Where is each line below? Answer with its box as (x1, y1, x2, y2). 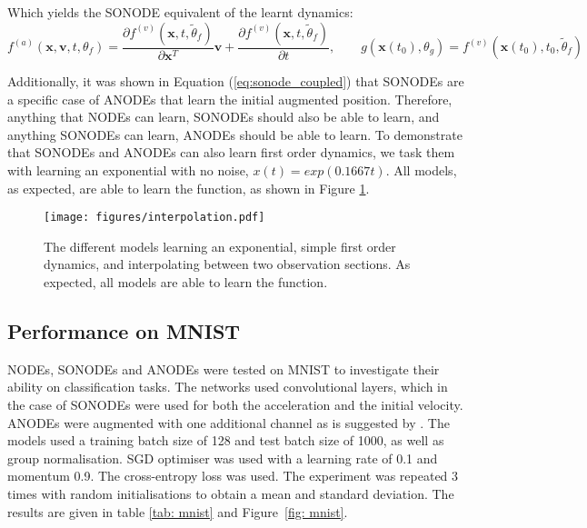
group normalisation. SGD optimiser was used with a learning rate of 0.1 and (7, 448, 438, 467)
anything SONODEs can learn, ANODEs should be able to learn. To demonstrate (7, 125, 463, 144)
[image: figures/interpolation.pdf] (44, 211, 265, 224)
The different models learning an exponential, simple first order (44, 236, 396, 255)
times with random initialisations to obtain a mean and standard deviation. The (7, 483, 454, 503)
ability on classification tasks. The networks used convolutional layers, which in (7, 377, 448, 396)
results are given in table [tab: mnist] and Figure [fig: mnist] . (7, 502, 348, 521)
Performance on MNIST (7, 317, 241, 345)
